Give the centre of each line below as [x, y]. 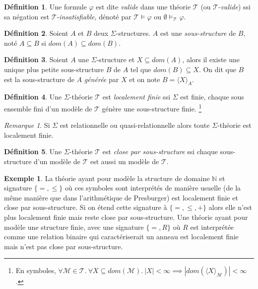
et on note [145, 79]
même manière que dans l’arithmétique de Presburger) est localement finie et [121, 197]
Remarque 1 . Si [27, 125]
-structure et [116, 59]
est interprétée [212, 227]
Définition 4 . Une [33, 97]
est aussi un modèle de [125, 161]
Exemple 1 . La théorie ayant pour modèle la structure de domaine [107, 178]
